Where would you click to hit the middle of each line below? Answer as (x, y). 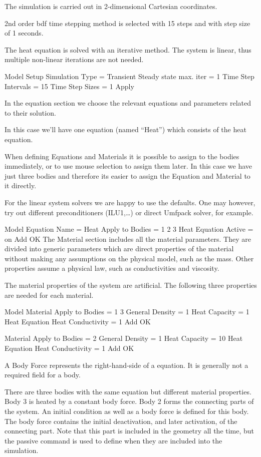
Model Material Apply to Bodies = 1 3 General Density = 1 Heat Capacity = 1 (127, 312)
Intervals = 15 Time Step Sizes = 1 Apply (69, 86)
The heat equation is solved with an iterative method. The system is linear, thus (128, 49)
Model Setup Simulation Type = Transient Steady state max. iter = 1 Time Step (129, 76)
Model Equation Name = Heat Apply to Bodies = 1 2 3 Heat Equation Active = (129, 229)
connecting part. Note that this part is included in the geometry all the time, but (129, 431)
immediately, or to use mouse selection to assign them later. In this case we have (128, 166)
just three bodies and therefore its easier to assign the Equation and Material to (127, 175)
